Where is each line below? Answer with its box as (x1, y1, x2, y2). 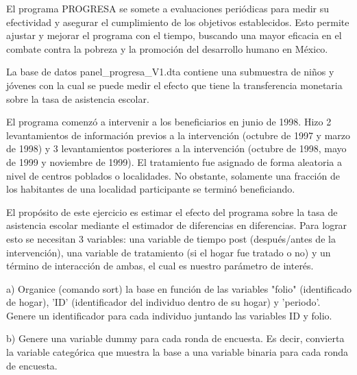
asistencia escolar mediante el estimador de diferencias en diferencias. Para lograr (6, 218, 347, 232)
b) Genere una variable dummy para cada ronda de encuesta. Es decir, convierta (6, 331, 345, 346)
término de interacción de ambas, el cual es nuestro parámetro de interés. (6, 258, 314, 273)
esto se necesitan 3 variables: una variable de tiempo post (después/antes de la (6, 231, 336, 245)
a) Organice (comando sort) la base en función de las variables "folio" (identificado (6, 281, 352, 295)
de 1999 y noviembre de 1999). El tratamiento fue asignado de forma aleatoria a (6, 154, 343, 169)
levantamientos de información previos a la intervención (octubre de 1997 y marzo (6, 128, 350, 142)
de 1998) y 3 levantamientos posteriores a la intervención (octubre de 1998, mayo (6, 141, 347, 156)
